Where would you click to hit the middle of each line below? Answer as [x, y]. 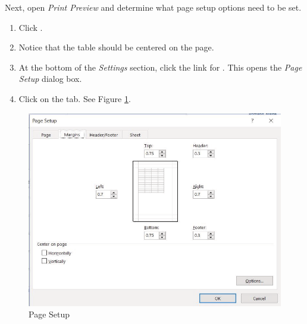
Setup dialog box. [50, 79]
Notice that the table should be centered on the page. [116, 47]
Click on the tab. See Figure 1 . [75, 98]
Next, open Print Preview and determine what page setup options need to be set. [153, 7]
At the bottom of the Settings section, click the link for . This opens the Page [160, 67]
